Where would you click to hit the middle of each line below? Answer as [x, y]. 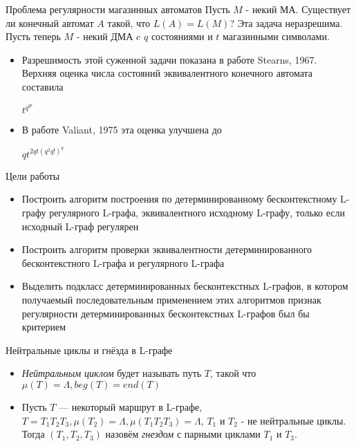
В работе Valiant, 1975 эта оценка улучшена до [122, 130]
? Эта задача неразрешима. [286, 22]
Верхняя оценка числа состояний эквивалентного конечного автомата [167, 73]
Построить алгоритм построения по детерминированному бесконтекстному [179, 199]
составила [43, 86]
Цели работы [33, 175]
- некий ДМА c [109, 36]
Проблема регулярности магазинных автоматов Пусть [118, 9]
